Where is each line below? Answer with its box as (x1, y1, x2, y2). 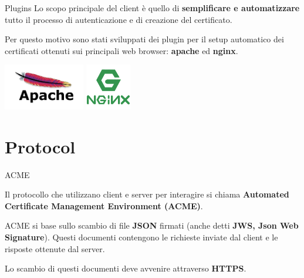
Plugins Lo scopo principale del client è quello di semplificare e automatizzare (5, 2, 300, 14)
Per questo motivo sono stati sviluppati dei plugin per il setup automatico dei (5, 33, 284, 45)
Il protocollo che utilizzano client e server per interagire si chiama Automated (5, 188, 289, 200)
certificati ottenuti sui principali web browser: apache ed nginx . (5, 44, 238, 56)
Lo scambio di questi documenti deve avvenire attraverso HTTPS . (5, 262, 246, 274)
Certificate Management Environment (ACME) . (5, 199, 203, 212)
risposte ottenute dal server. (5, 242, 105, 254)
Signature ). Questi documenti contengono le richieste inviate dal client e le (5, 231, 278, 243)
